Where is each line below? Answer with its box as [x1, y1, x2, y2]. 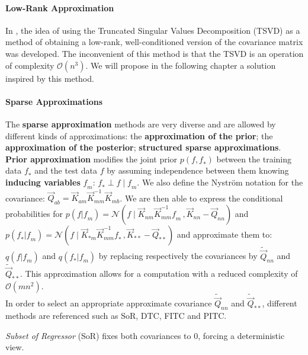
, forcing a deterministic [198, 329, 285, 341]
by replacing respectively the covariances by [98, 250, 258, 262]
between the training [216, 152, 292, 165]
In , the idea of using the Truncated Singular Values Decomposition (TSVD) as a [5, 24, 300, 36]
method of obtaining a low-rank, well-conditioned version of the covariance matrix [5, 36, 303, 48]
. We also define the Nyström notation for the [137, 175, 303, 188]
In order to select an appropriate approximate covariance [5, 297, 212, 309]
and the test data [34, 164, 97, 177]
